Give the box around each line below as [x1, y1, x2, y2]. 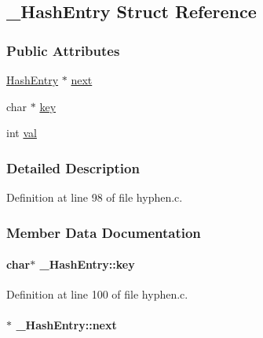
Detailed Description [6, 158, 140, 177]
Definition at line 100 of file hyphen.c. [6, 286, 188, 303]
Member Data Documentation [6, 222, 201, 242]
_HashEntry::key [39, 256, 135, 273]
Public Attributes [6, 40, 120, 60]
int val [6, 124, 37, 141]
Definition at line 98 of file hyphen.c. [6, 189, 183, 205]
